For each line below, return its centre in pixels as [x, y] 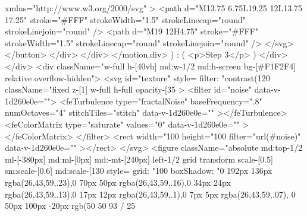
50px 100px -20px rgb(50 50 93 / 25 [70, 206]
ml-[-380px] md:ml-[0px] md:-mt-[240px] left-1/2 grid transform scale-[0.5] [139, 159]
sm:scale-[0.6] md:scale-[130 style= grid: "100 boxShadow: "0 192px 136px [139, 171]
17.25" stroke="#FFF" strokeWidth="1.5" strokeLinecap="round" [125, 19]
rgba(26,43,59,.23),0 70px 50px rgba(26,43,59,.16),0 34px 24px [118, 182]
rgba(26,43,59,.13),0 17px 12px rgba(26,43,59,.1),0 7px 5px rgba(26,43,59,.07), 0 [150, 194]
